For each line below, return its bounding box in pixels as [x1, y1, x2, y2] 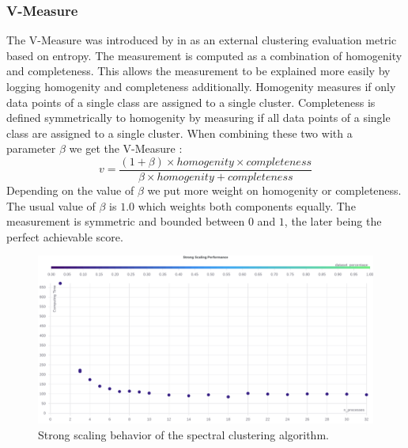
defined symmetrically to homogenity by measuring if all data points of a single [6, 109, 391, 126]
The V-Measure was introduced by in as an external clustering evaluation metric [6, 32, 397, 48]
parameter [6, 140, 56, 157]
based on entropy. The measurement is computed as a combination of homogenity [6, 47, 402, 63]
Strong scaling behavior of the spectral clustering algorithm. [38, 427, 329, 442]
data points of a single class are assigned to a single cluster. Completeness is [6, 93, 376, 110]
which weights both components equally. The [138, 197, 356, 214]
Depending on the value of [6, 182, 134, 199]
